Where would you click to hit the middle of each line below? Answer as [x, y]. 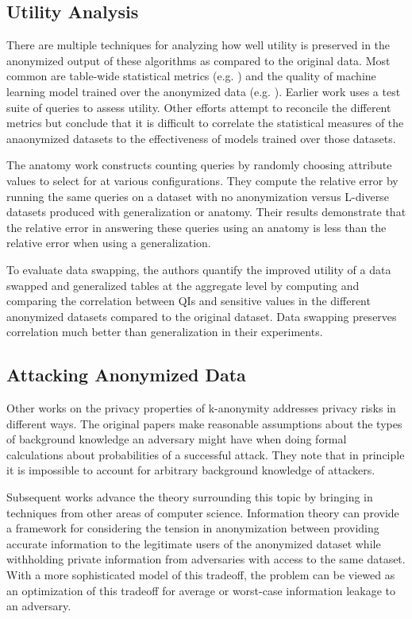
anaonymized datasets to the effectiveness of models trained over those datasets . [201, 138]
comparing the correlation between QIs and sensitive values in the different [189, 301]
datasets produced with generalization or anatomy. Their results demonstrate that [206, 212]
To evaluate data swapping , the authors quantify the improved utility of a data [199, 269]
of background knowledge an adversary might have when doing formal [177, 439]
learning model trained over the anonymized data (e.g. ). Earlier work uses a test [204, 91]
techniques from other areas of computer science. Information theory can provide [203, 512]
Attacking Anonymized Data [126, 375]
